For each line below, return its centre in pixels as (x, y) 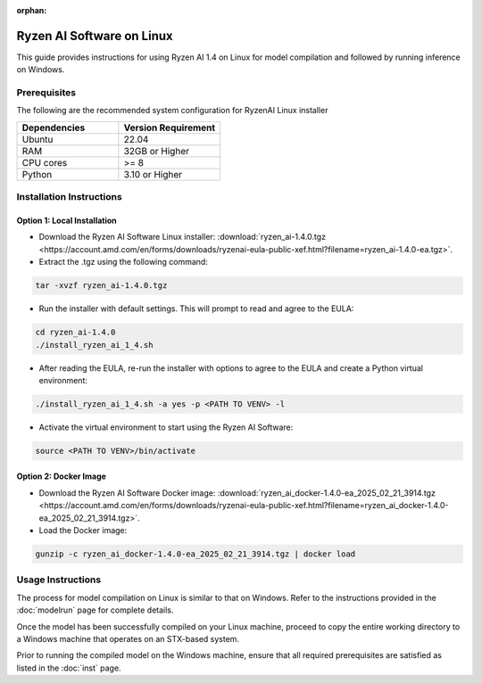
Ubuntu (37, 139)
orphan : (32, 10)
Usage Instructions (59, 580)
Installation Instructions (69, 197)
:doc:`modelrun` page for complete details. (95, 610)
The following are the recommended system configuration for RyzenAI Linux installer (172, 111)
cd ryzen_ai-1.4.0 (75, 333)
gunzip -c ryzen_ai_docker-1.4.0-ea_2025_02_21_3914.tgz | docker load (195, 554)
